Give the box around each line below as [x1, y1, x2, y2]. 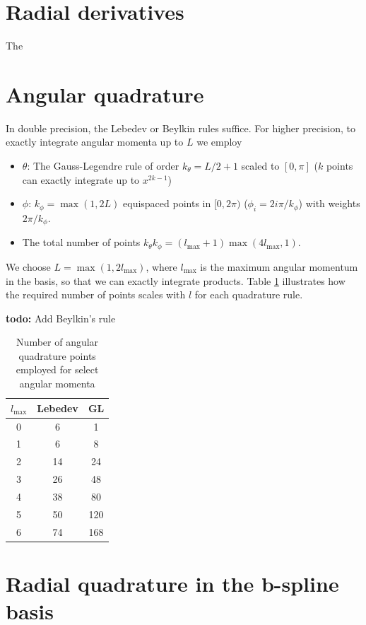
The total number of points [22, 235, 141, 250]
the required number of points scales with [6, 287, 186, 302]
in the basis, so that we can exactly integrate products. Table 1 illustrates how [6, 273, 346, 288]
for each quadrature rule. [194, 287, 303, 302]
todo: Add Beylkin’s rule [6, 310, 116, 325]
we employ [196, 134, 242, 149]
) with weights [298, 196, 360, 211]
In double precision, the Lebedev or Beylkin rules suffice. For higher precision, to [6, 120, 356, 135]
